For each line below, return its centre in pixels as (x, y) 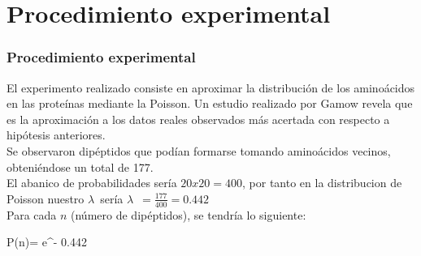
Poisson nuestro (46, 198)
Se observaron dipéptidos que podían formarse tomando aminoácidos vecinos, (199, 150)
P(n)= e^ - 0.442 (47, 242)
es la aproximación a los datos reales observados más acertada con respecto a (198, 119)
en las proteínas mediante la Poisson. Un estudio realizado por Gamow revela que (210, 103)
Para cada (32, 214)
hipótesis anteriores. (56, 135)
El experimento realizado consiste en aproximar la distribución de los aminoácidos (211, 87)
